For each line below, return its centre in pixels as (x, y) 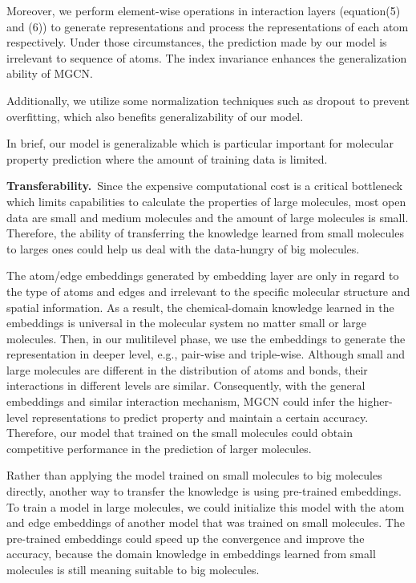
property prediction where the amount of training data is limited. (167, 158)
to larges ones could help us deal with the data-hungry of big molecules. (183, 248)
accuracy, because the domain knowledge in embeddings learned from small (191, 554)
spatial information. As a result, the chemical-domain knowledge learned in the (200, 307)
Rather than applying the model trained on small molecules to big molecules (194, 475)
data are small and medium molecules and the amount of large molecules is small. (208, 217)
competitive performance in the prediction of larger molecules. (159, 448)
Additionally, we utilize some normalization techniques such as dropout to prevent (208, 100)
